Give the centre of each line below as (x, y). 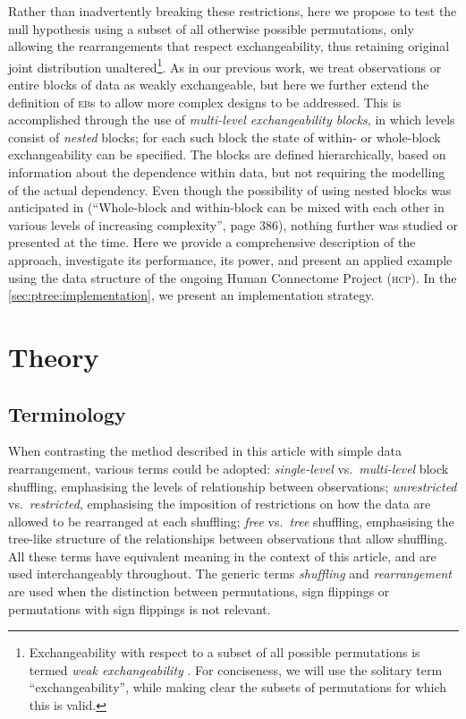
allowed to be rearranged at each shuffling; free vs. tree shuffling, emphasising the (231, 521)
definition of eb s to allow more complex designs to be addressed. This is (205, 102)
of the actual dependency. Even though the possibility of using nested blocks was (230, 189)
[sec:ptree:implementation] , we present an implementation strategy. (191, 295)
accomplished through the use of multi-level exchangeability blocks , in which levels (232, 120)
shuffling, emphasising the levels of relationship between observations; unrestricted (233, 486)
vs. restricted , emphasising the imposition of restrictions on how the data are (220, 504)
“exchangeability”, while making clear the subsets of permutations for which (238, 687)
